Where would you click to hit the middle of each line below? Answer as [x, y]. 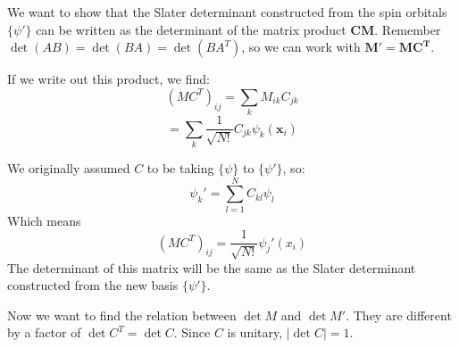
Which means [44, 220]
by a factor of [44, 332]
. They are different [399, 315]
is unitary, [255, 332]
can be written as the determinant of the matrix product [191, 29]
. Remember [408, 29]
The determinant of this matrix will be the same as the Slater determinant [212, 267]
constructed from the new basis [93, 285]
